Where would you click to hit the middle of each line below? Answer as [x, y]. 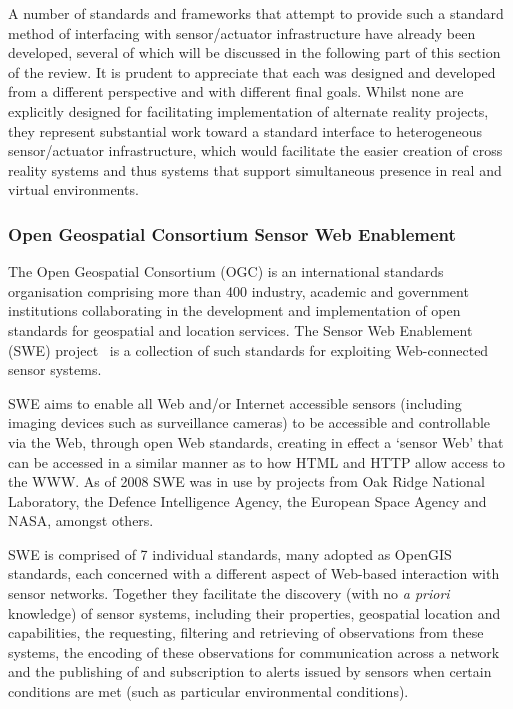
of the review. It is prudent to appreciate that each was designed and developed [252, 71]
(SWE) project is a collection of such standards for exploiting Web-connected [248, 349]
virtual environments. [73, 189]
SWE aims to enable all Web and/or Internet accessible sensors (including [235, 402]
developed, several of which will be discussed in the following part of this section [254, 52]
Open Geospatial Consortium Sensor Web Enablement [232, 233]
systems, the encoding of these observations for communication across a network [254, 651]
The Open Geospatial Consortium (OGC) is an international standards [226, 271]
